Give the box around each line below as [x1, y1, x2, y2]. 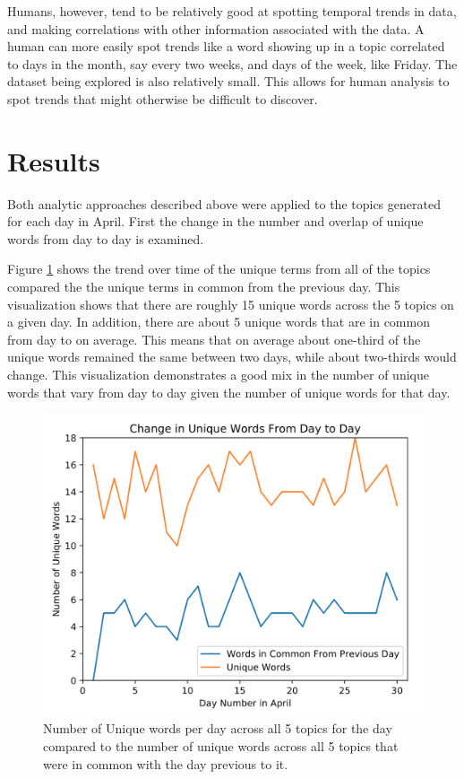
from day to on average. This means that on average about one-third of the [7, 329, 421, 348]
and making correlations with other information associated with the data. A [7, 19, 425, 38]
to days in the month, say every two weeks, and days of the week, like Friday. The [7, 54, 458, 73]
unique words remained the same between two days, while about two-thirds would [7, 347, 457, 366]
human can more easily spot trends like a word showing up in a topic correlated [7, 37, 445, 56]
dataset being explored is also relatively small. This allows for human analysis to [7, 72, 450, 91]
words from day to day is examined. [7, 229, 204, 248]
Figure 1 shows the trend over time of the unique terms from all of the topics [7, 259, 431, 278]
